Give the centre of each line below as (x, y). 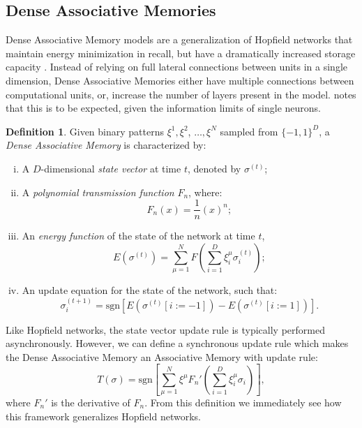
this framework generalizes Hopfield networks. (103, 416)
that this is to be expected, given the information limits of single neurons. (163, 108)
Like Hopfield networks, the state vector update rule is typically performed (165, 329)
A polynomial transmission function (98, 192)
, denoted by (214, 168)
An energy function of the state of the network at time (138, 236)
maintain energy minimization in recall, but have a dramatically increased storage (181, 53)
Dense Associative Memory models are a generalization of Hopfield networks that (179, 39)
